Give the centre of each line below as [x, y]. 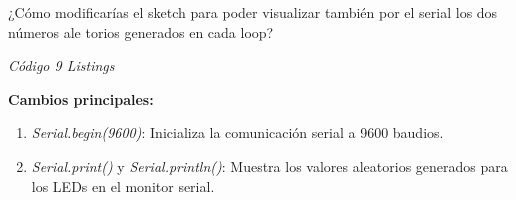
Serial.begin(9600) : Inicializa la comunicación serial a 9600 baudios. [237, 132]
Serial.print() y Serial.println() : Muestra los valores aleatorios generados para [269, 165]
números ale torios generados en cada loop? [141, 31]
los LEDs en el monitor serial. [123, 185]
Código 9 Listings [61, 65]
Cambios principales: [81, 98]
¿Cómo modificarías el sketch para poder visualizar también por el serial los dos [253, 12]
